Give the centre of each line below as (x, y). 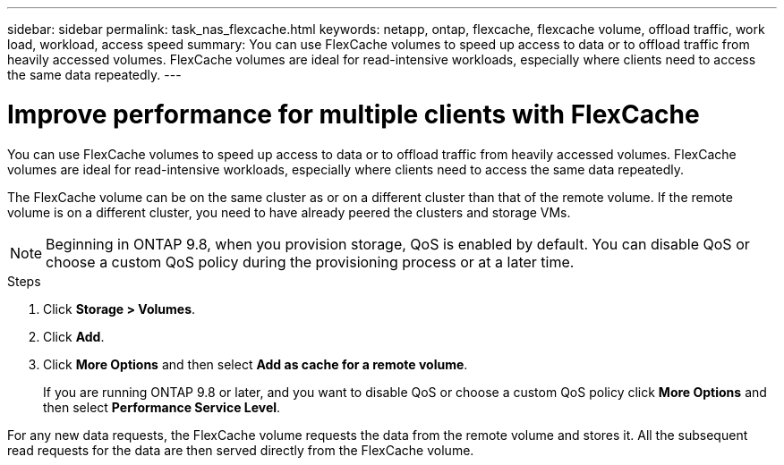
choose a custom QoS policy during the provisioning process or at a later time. (310, 262)
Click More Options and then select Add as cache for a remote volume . (256, 364)
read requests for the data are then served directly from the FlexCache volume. (241, 450)
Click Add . (74, 336)
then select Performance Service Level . (162, 407)
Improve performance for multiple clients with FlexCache (354, 114)
